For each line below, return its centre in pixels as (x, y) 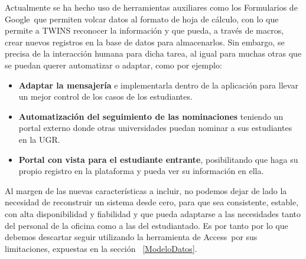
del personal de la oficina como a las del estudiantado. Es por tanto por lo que (147, 225)
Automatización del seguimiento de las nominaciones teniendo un (151, 116)
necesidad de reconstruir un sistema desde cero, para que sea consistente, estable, (152, 202)
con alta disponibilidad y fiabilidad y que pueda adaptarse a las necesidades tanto (153, 213)
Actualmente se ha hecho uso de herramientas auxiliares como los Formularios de (151, 7)
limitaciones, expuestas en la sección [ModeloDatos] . (101, 248)
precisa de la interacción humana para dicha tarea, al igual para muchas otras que (153, 53)
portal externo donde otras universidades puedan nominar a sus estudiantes (155, 128)
